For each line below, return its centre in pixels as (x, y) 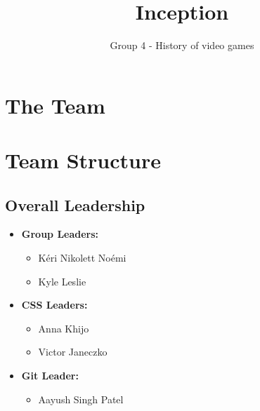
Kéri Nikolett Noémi (82, 258)
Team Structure (83, 160)
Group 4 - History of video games (182, 45)
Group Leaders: (60, 234)
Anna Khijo (64, 328)
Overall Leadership (75, 204)
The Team (55, 105)
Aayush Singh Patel (81, 399)
